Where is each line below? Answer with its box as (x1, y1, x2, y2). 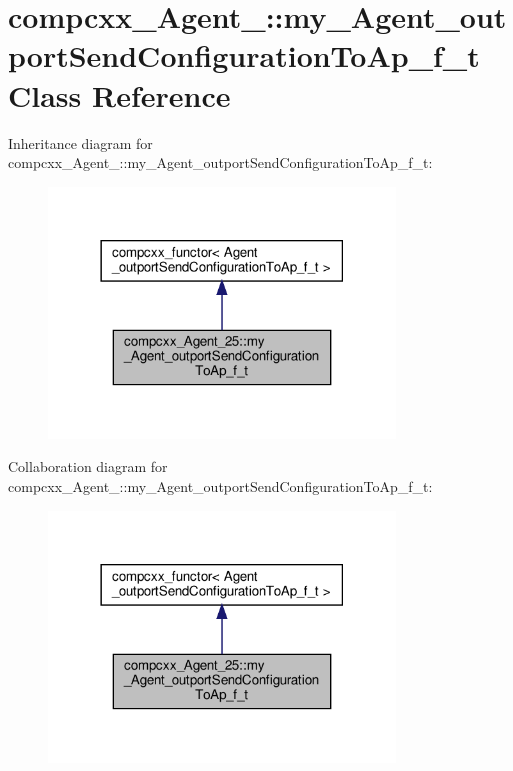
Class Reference (8, 74, 231, 115)
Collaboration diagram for (8, 456, 168, 477)
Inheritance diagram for (8, 132, 153, 153)
